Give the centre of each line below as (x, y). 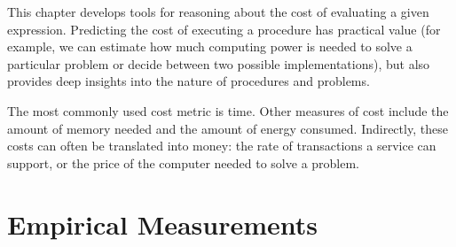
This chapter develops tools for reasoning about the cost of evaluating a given (218, 12)
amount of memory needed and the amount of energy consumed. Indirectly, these (228, 128)
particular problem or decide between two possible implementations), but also (219, 63)
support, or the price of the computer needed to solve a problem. (184, 162)
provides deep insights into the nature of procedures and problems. (189, 81)
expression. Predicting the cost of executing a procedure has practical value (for (224, 29)
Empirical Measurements (163, 224)
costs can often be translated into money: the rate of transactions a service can (222, 146)
